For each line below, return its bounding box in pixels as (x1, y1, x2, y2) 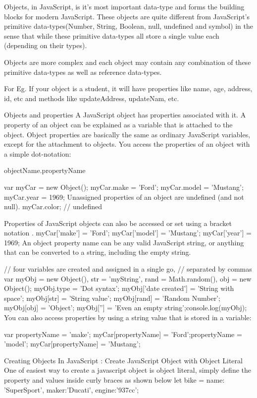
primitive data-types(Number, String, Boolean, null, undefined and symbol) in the (4, 21, 253, 31)
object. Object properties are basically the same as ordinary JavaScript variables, (4, 129, 251, 139)
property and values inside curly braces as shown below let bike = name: (4, 375, 225, 385)
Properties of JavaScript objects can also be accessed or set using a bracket (4, 218, 232, 228)
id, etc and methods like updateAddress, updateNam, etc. (4, 93, 179, 103)
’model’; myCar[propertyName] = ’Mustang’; (4, 339, 141, 349)
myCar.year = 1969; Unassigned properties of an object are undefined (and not (4, 191, 244, 202)
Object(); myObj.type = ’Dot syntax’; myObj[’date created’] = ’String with (4, 283, 234, 293)
